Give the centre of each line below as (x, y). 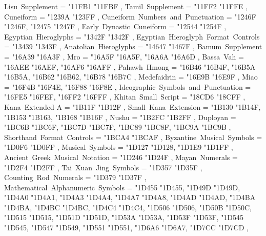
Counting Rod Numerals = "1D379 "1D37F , (75, 177)
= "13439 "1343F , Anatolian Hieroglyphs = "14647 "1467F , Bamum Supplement (133, 46)
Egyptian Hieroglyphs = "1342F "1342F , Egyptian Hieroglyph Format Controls (132, 36)
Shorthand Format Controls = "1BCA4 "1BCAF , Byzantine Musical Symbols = (133, 137)
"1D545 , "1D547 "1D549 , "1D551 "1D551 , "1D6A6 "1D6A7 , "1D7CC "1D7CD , (126, 228)
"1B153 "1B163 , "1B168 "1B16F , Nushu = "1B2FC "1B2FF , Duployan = (120, 117)
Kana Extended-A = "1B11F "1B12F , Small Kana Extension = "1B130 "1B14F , (132, 106)
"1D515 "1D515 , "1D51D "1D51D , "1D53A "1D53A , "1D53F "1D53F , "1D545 (124, 217)
